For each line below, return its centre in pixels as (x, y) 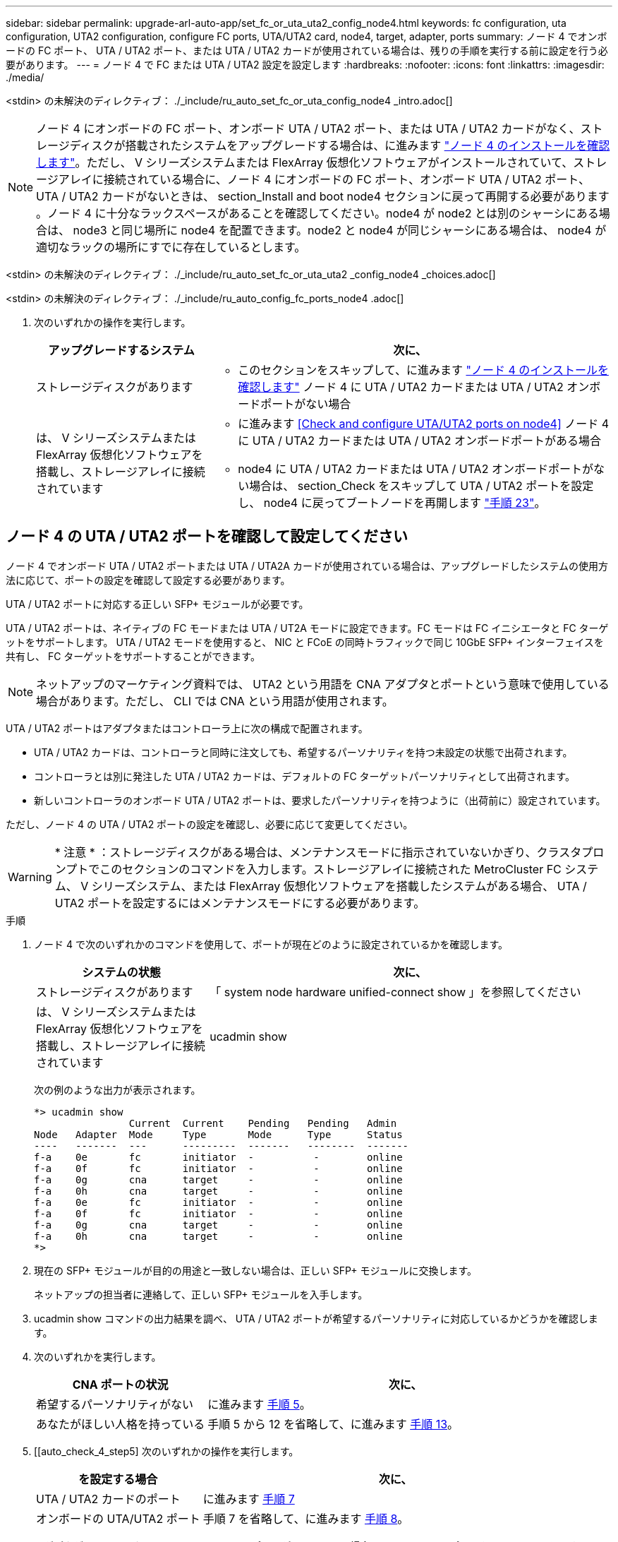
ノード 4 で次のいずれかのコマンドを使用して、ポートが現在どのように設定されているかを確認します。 (271, 944)
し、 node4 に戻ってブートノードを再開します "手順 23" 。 (392, 503)
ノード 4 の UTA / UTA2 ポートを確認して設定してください (207, 537)
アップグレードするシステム (121, 350)
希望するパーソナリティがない (115, 1404)
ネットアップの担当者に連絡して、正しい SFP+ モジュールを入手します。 (201, 1294)
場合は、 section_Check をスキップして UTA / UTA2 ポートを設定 (422, 486)
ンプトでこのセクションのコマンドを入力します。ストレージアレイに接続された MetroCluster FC (308, 869)
